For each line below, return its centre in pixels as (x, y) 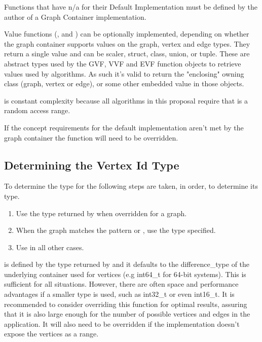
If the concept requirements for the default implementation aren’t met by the (124, 127)
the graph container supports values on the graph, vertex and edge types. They (127, 43)
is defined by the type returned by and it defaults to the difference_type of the (127, 264)
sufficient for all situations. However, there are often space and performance (121, 284)
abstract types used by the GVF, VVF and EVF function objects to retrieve (123, 63)
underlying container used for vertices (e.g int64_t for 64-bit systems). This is (125, 274)
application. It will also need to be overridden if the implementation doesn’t (122, 323)
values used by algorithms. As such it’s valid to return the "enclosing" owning (124, 73)
